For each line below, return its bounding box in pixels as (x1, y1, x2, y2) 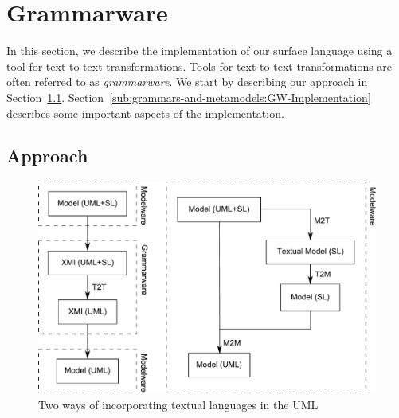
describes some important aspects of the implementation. (6, 104, 284, 121)
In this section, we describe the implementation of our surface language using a (6, 42, 393, 59)
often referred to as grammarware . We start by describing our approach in (6, 73, 368, 90)
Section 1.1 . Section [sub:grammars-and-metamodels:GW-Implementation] (6, 88, 371, 105)
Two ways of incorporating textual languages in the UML (38, 396, 319, 412)
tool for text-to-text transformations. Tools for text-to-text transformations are (6, 57, 393, 74)
